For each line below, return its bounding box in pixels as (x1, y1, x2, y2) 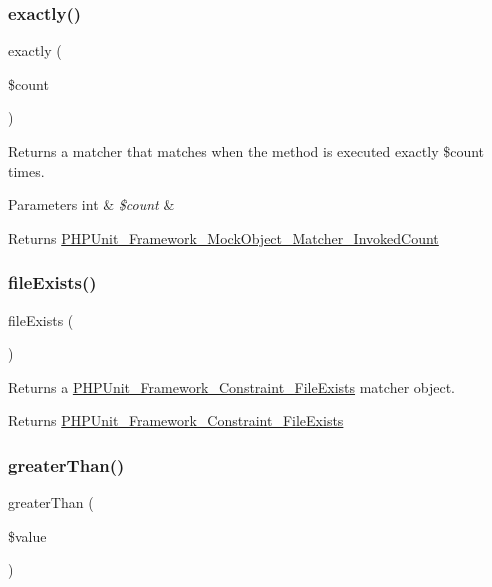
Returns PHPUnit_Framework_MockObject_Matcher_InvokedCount (8, 227, 439, 248)
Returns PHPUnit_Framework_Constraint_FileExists (8, 410, 344, 431)
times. (8, 160, 45, 181)
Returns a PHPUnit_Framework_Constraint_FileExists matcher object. (8, 376, 456, 397)
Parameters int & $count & (8, 194, 175, 215)
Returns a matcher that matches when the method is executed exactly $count (8, 141, 485, 161)
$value (8, 525, 47, 546)
